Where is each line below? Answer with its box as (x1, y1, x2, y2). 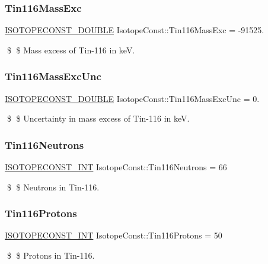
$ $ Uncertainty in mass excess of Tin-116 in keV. (7, 112, 190, 125)
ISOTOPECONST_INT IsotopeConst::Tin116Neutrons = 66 (5, 161, 227, 173)
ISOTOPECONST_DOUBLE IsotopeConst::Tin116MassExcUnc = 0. (5, 92, 260, 104)
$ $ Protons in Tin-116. (7, 249, 95, 262)
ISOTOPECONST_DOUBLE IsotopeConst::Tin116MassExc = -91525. (5, 24, 264, 36)
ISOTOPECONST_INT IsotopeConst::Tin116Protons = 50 (5, 229, 222, 241)
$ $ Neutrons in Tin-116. (7, 180, 100, 193)
